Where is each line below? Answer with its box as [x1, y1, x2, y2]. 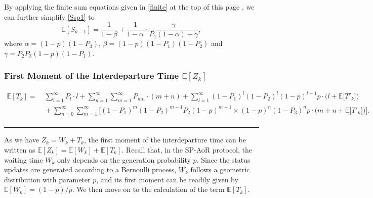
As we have [4, 134, 39, 145]
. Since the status [196, 154, 251, 165]
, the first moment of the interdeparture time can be [84, 134, 246, 145]
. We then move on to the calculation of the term [72, 184, 225, 194]
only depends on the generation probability [57, 154, 191, 165]
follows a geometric [190, 164, 250, 175]
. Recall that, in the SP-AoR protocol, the [121, 144, 252, 155]
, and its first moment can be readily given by [96, 174, 238, 184]
